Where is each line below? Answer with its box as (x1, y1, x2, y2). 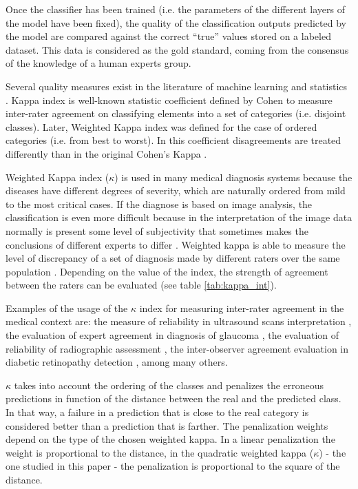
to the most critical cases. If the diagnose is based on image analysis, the (6, 196, 313, 211)
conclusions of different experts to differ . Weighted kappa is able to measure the (6, 237, 346, 251)
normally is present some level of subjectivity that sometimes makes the (6, 223, 308, 238)
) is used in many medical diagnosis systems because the (114, 169, 352, 184)
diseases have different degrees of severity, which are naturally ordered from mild (6, 183, 346, 198)
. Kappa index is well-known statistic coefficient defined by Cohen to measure (6, 92, 333, 107)
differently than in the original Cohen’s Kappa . (6, 146, 207, 160)
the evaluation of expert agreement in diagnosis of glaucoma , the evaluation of (6, 328, 339, 342)
